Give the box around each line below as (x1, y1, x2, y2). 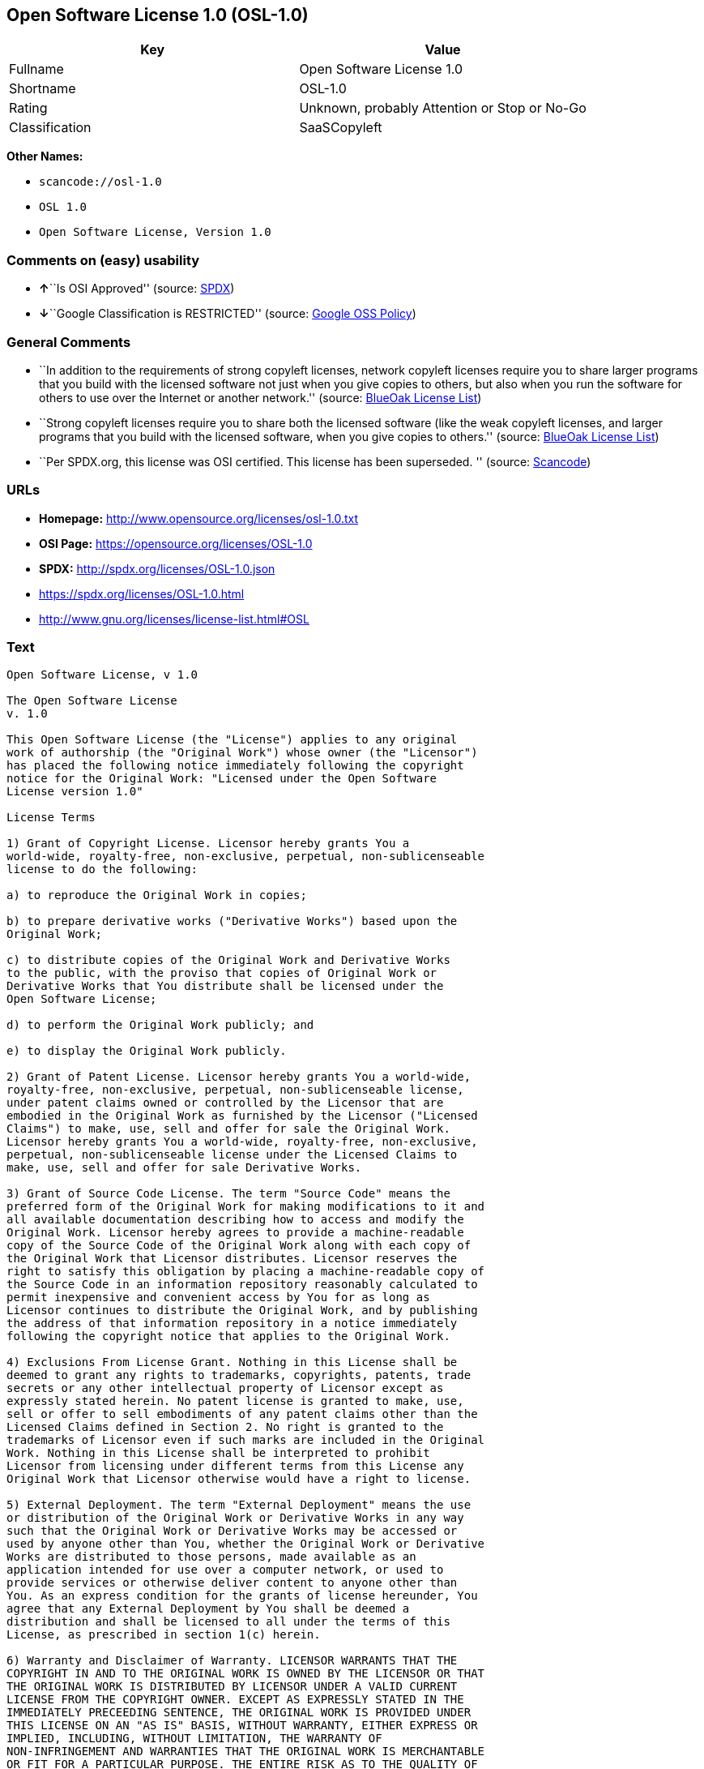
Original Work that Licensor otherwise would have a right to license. (6, 1472, 471, 1486)
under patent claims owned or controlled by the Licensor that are (6, 1096, 444, 1110)
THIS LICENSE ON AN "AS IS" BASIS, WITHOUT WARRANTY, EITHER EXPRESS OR (6, 1719, 478, 1733)
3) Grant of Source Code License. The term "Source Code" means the (6, 1187, 450, 1201)
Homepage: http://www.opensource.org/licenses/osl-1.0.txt (39, 511, 359, 525)
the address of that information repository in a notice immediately (6, 1317, 458, 1330)
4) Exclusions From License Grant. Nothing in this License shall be (6, 1356, 458, 1369)
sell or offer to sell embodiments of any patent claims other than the (6, 1407, 478, 1421)
